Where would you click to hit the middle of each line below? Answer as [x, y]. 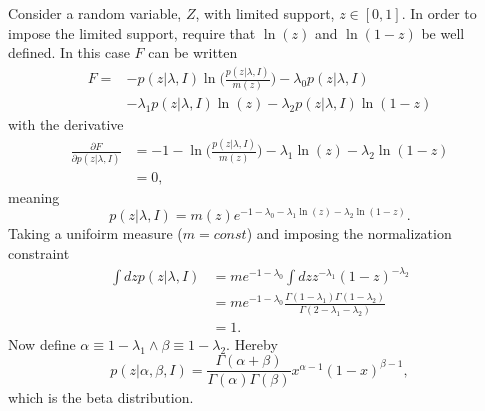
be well [443, 32]
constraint [39, 252]
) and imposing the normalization [349, 233]
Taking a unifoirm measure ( [95, 233]
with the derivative [66, 124]
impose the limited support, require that [132, 32]
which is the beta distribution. [101, 397]
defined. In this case [69, 52]
